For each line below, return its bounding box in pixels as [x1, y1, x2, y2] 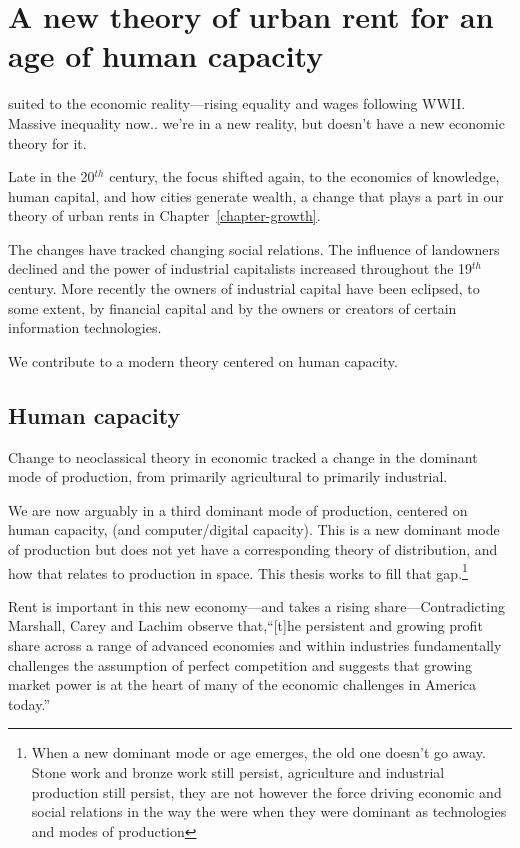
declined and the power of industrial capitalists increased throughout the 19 [8, 258, 473, 279]
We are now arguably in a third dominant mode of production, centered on [8, 499, 468, 520]
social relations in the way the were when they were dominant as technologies [31, 801, 507, 822]
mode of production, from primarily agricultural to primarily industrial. [8, 466, 448, 487]
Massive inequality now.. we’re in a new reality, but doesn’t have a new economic [8, 112, 505, 133]
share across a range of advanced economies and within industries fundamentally [8, 635, 502, 656]
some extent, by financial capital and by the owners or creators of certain [8, 297, 457, 318]
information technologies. [8, 317, 162, 338]
